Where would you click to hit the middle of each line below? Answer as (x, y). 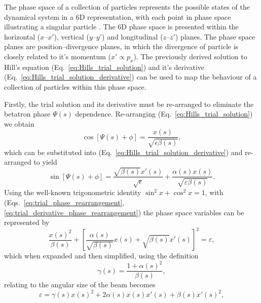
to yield (45, 162)
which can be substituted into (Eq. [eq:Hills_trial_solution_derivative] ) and (123, 152)
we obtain (19, 123)
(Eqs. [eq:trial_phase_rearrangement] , (64, 202)
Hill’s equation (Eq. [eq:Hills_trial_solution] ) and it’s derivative (104, 67)
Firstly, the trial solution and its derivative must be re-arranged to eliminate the (129, 104)
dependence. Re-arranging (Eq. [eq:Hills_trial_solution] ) (164, 114)
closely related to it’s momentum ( (58, 56)
